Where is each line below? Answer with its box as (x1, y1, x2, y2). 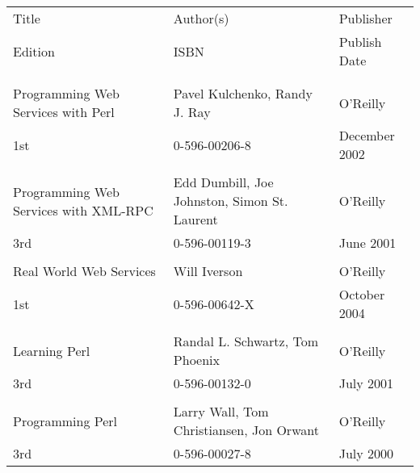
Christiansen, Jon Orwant (173, 421, 319, 439)
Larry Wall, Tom (173, 402, 269, 421)
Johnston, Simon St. (173, 191, 288, 210)
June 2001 (338, 233, 397, 252)
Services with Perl (13, 103, 115, 121)
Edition (13, 41, 55, 61)
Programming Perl (13, 411, 118, 430)
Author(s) (173, 9, 229, 27)
